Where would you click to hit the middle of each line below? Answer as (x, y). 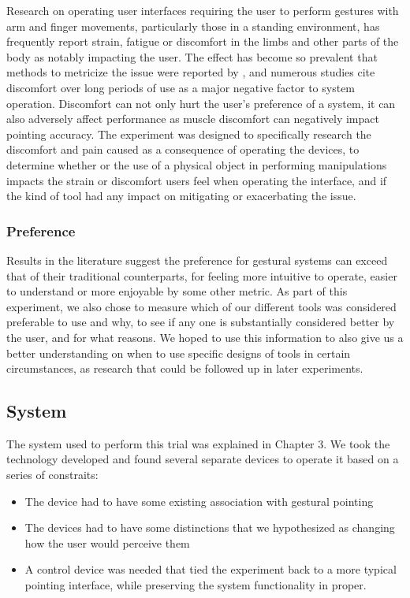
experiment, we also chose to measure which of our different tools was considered (201, 306)
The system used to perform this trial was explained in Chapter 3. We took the (198, 443)
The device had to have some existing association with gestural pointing (199, 501)
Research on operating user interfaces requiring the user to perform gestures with (203, 10)
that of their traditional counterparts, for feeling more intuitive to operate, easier (202, 275)
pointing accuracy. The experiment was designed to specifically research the (189, 134)
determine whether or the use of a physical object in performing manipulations (197, 164)
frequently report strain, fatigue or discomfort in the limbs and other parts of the (203, 41)
